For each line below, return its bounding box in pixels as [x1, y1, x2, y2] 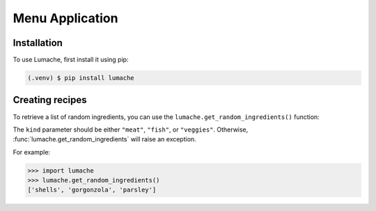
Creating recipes [13, 94, 87, 106]
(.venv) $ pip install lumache [27, 74, 135, 82]
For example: [13, 148, 51, 156]
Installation [13, 37, 63, 49]
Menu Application [13, 10, 118, 26]
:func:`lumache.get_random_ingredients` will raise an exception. [13, 135, 196, 143]
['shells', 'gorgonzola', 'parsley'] [27, 186, 157, 194]
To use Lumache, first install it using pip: [13, 56, 129, 64]
